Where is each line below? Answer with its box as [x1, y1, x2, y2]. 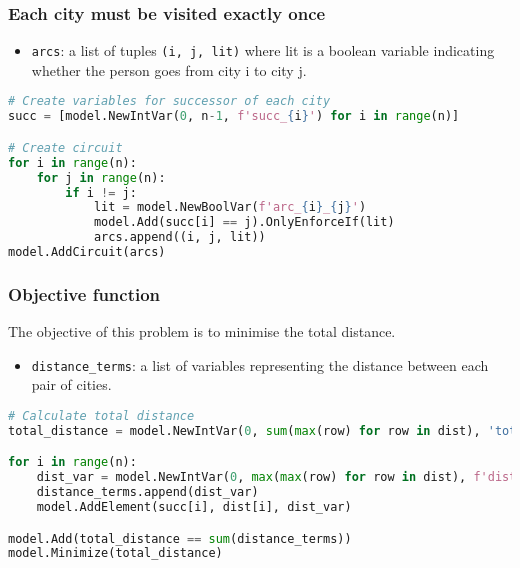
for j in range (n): [36, 170, 166, 185]
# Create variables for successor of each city [8, 94, 331, 109]
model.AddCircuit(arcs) [8, 245, 166, 259]
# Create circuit [8, 140, 123, 155]
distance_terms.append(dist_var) [36, 485, 259, 500]
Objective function [8, 281, 161, 306]
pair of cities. [31, 374, 112, 395]
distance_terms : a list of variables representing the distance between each [31, 354, 489, 375]
